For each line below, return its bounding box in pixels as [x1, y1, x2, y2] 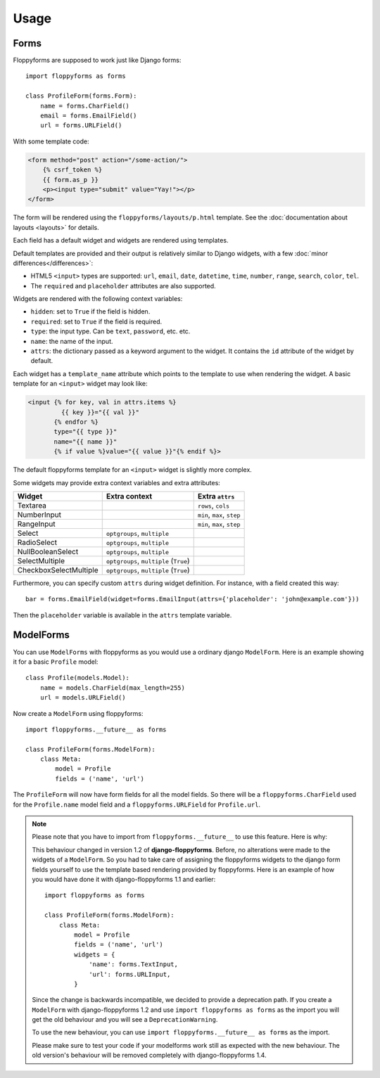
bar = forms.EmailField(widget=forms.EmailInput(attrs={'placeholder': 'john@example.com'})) [25, 595, 360, 603]
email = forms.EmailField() [39, 112, 137, 120]
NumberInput [17, 510, 61, 520]
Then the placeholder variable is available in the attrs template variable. [13, 610, 232, 619]
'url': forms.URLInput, [89, 970, 171, 978]
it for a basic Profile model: [13, 657, 99, 666]
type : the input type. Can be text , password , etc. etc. [30, 327, 191, 335]
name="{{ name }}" [53, 437, 118, 446]
